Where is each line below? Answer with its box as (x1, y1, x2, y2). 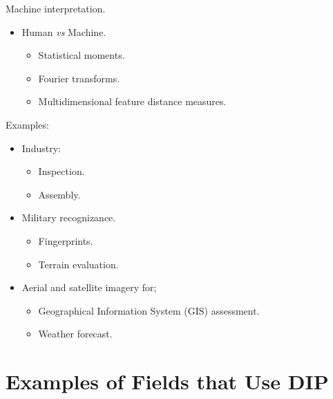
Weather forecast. (38, 326, 113, 341)
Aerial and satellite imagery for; (21, 280, 157, 295)
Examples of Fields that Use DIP (6, 367, 329, 396)
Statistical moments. (38, 48, 125, 62)
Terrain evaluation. (38, 257, 119, 271)
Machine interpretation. (6, 1, 106, 15)
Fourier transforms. (38, 71, 120, 85)
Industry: (21, 140, 61, 155)
